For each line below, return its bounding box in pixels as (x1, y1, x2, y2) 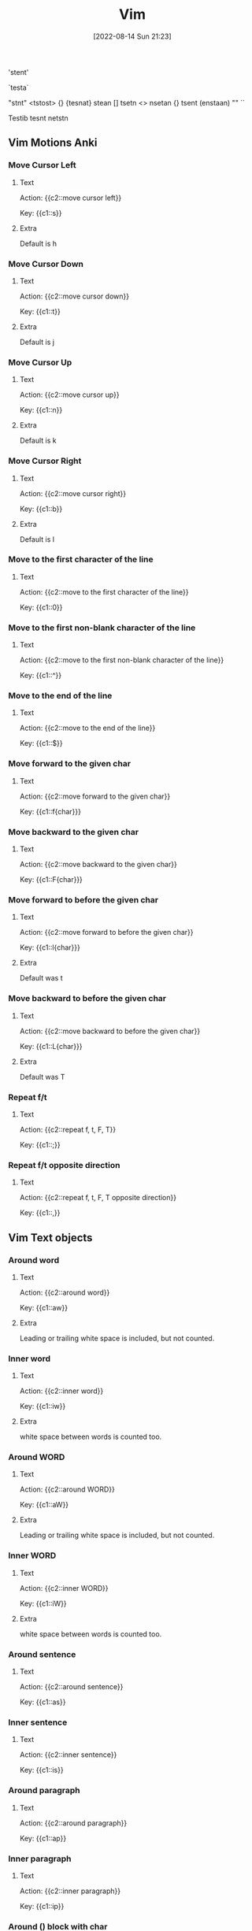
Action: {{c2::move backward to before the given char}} (19, 1026, 201, 1036)
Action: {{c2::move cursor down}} (19, 291, 130, 301)
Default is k (19, 435, 57, 446)
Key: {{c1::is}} (19, 1766, 65, 1775)
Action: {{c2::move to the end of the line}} (19, 723, 156, 733)
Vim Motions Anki (8, 136, 98, 150)
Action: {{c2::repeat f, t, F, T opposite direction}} (19, 1193, 177, 1203)
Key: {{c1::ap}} (19, 1833, 67, 1843)
